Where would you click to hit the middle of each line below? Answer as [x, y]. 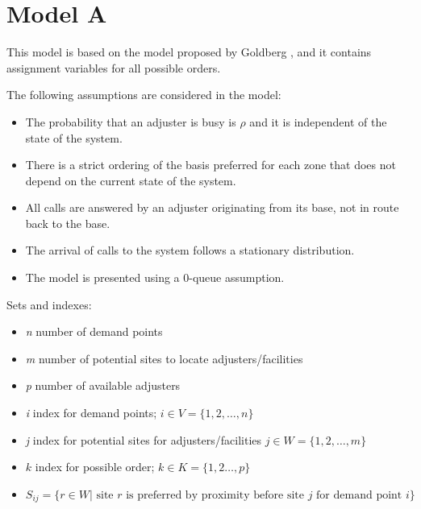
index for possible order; [95, 467]
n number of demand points [94, 331]
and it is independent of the [318, 121]
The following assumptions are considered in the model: [144, 95]
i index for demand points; [91, 413]
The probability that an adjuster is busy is [131, 121]
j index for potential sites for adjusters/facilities [144, 439]
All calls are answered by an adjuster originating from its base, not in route [212, 207]
